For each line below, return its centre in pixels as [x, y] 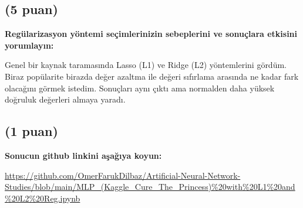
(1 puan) [31, 131]
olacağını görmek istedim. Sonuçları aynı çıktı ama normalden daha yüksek [140, 88]
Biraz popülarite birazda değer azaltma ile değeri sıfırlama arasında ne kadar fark [152, 76]
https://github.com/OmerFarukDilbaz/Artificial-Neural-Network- [123, 175]
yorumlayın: [29, 45]
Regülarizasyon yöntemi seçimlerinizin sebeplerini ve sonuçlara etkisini [151, 34]
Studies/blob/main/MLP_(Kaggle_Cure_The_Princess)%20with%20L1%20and [150, 187]
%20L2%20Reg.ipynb [43, 198]
